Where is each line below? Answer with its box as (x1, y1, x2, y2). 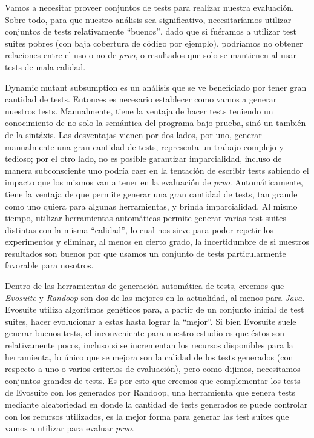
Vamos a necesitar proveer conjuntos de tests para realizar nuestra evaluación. (5, 1, 294, 13)
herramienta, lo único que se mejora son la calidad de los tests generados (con (5, 350, 293, 363)
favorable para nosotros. (5, 259, 94, 271)
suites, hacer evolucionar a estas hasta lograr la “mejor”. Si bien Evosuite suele (5, 314, 296, 327)
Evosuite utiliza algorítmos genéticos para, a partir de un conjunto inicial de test (5, 303, 304, 316)
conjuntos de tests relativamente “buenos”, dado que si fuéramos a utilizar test (5, 25, 297, 38)
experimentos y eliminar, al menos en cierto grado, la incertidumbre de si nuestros (5, 235, 310, 248)
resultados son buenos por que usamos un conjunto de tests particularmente (5, 247, 286, 259)
